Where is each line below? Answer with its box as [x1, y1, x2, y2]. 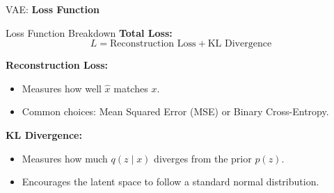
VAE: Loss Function [6, 2, 100, 16]
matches [113, 81, 148, 95]
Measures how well [22, 81, 102, 95]
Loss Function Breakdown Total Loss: [6, 25, 173, 40]
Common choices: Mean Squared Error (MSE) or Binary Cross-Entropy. [22, 104, 329, 119]
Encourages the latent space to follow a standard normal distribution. [22, 174, 319, 189]
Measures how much [22, 151, 108, 165]
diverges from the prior [154, 151, 252, 165]
